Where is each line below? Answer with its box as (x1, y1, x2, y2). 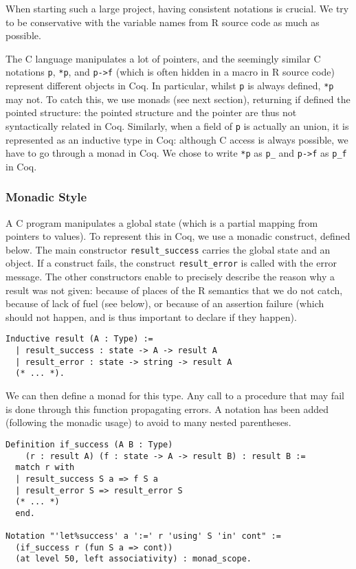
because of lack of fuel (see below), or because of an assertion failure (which (5, 296, 324, 311)
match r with (15, 462, 75, 473)
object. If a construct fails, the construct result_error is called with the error (5, 256, 337, 270)
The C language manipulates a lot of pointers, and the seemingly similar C (5, 51, 321, 65)
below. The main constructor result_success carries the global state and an (5, 242, 331, 256)
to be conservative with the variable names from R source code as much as (5, 14, 320, 29)
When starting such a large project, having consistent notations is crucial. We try (5, 1, 349, 15)
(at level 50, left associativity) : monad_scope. (15, 554, 252, 564)
